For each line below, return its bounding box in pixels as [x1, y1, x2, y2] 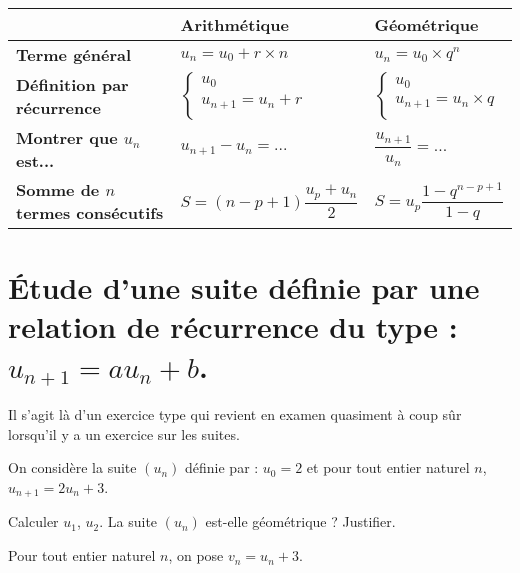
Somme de [16, 178, 100, 201]
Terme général [16, 43, 132, 66]
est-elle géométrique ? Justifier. [205, 511, 396, 532]
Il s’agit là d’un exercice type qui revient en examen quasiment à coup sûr [8, 404, 462, 425]
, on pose [168, 545, 224, 566]
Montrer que [16, 126, 118, 149]
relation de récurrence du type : [8, 306, 458, 347]
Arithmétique [180, 13, 289, 36]
